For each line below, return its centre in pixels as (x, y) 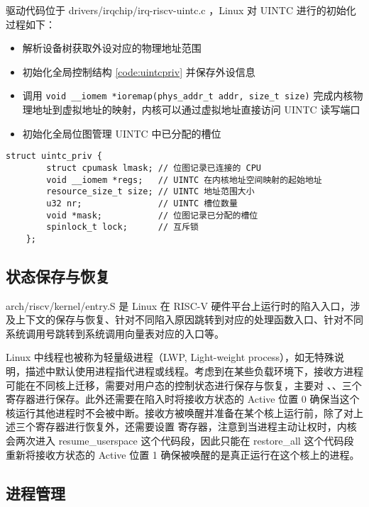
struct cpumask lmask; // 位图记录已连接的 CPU (154, 168)
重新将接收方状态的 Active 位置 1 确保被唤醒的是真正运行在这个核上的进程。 (183, 454)
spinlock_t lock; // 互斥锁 (122, 227)
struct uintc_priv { (54, 156)
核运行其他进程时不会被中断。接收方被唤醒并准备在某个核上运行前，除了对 (180, 412)
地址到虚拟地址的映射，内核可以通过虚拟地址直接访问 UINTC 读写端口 (196, 110)
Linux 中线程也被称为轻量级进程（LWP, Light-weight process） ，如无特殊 (170, 357)
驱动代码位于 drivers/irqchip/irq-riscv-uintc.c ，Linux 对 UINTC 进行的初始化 (181, 10)
